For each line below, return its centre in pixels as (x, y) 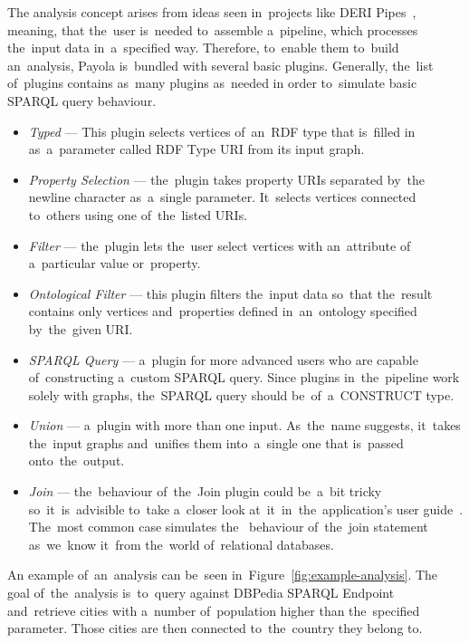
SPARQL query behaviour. (82, 100)
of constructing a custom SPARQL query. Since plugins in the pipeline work (244, 377)
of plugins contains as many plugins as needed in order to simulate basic (212, 83)
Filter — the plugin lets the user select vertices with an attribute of (220, 245)
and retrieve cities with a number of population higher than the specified (214, 610)
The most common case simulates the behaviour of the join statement (228, 527)
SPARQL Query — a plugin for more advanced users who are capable (223, 359)
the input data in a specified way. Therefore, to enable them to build (203, 48)
